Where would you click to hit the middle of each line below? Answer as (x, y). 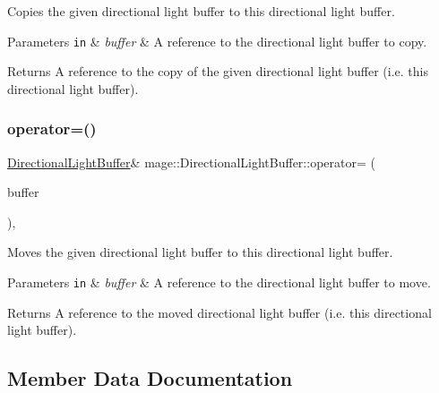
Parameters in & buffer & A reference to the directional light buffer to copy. (217, 41)
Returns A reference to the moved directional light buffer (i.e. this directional (219, 312)
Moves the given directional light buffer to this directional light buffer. (200, 252)
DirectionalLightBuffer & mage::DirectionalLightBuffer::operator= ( (191, 162)
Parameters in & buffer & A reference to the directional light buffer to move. (219, 282)
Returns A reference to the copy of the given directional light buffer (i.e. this (218, 71)
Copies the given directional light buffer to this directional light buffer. (201, 11)
